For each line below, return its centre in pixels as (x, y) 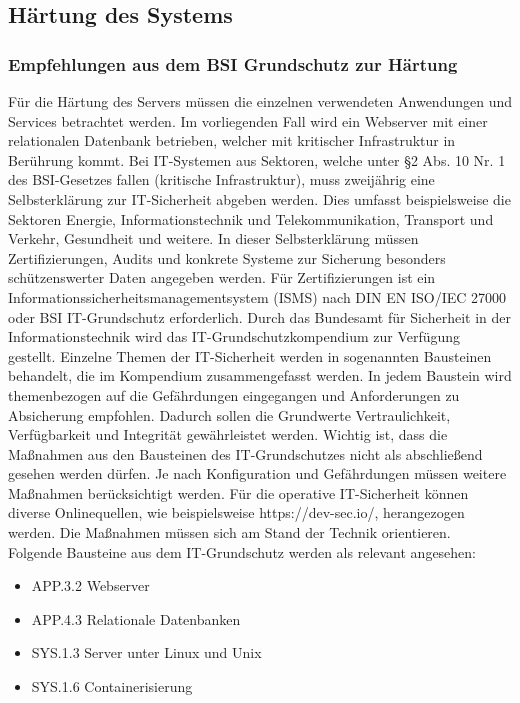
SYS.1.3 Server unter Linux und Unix (146, 652)
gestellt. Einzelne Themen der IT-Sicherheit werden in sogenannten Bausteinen (250, 355)
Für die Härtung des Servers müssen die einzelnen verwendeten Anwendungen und (260, 101)
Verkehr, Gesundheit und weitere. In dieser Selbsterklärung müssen (213, 238)
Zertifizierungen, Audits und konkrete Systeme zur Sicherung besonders (227, 257)
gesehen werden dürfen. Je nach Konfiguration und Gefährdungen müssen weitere (257, 473)
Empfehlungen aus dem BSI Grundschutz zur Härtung (233, 63)
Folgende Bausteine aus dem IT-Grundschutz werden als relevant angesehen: (242, 551)
